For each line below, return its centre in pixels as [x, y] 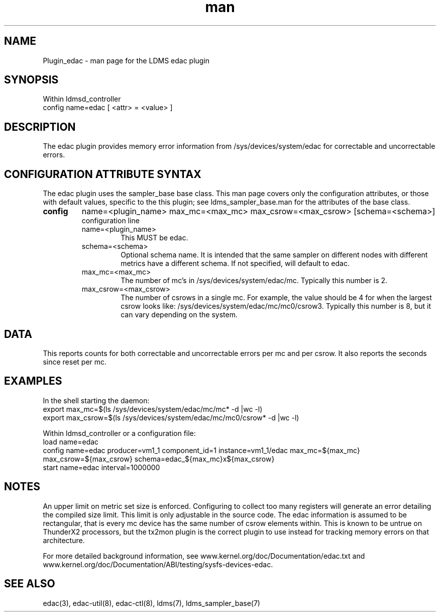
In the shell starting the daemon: [96, 400]
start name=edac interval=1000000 [101, 467]
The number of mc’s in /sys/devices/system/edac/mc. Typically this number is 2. [254, 281]
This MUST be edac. [154, 238]
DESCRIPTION [40, 127]
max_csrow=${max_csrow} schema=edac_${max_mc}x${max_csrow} [159, 459]
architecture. [64, 540]
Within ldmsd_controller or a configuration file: [119, 433]
